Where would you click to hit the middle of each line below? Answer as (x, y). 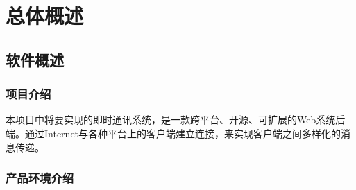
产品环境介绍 (40, 178)
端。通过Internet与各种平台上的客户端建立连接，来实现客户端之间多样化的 (173, 133)
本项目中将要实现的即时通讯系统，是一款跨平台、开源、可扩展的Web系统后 (176, 120)
